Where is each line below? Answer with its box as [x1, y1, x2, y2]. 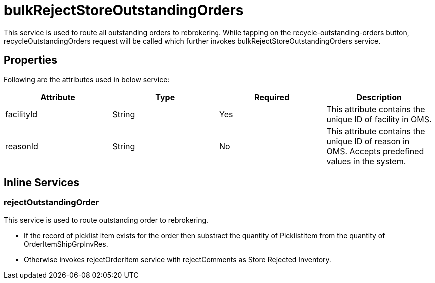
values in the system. [326, 156, 406, 166]
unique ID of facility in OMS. [326, 114, 432, 124]
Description [356, 92, 402, 102]
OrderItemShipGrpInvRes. [24, 239, 108, 248]
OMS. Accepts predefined [326, 146, 424, 156]
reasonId [5, 141, 38, 151]
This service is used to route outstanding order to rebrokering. [4, 215, 209, 224]
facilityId [5, 109, 38, 119]
